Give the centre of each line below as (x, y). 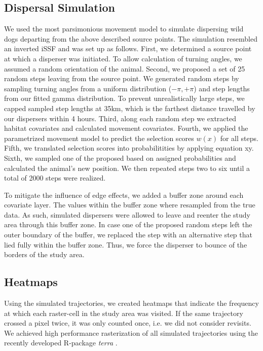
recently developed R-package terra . (61, 343)
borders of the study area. (44, 254)
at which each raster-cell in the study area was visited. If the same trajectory (124, 313)
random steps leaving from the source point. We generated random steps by (122, 78)
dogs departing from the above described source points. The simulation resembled (131, 38)
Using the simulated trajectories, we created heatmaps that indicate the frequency (131, 303)
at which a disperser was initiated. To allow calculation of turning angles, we (123, 58)
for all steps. (239, 138)
